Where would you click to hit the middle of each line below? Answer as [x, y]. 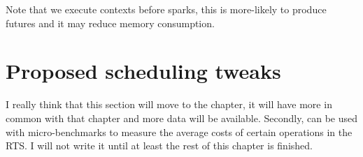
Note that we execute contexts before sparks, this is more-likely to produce [166, 9]
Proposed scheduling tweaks [143, 71]
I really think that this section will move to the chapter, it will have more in [169, 104]
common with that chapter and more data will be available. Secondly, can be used [181, 118]
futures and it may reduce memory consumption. [110, 23]
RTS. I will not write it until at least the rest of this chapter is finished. [159, 145]
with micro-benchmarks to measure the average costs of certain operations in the [179, 132]
